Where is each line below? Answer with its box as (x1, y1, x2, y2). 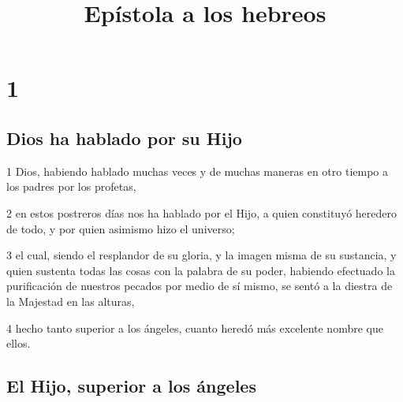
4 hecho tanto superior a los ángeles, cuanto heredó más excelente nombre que (6, 319, 383, 336)
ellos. (6, 335, 31, 352)
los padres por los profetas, (6, 178, 136, 195)
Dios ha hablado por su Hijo (6, 125, 242, 150)
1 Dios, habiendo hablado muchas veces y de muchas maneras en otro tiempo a (6, 162, 388, 179)
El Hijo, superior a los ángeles (6, 374, 256, 398)
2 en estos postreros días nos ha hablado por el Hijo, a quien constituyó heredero (6, 204, 397, 221)
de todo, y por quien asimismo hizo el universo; (6, 220, 235, 236)
